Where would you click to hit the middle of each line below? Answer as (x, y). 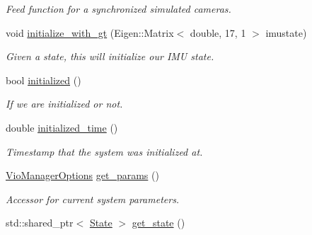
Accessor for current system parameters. (93, 199)
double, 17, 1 (218, 32)
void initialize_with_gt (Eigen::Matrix (90, 32)
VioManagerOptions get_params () (82, 175)
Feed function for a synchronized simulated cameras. (119, 8)
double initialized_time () (62, 127)
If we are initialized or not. (64, 104)
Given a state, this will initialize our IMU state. (110, 56)
